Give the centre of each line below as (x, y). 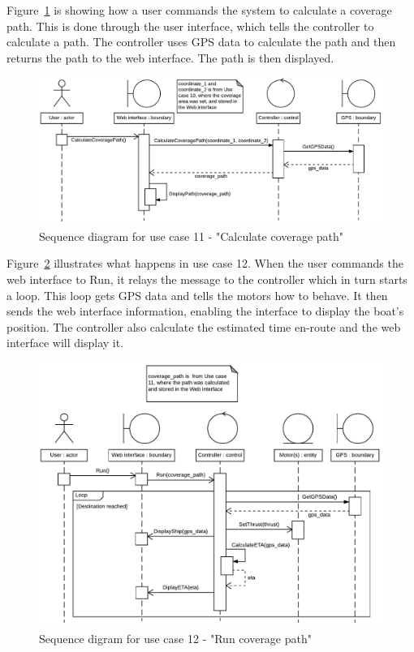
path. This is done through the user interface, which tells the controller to (190, 26)
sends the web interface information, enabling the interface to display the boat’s (205, 311)
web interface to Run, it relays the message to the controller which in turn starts (207, 279)
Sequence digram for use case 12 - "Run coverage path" (175, 638)
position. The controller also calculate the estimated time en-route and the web (204, 326)
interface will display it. (65, 343)
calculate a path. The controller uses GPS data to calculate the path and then (201, 42)
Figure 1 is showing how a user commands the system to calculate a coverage (199, 10)
